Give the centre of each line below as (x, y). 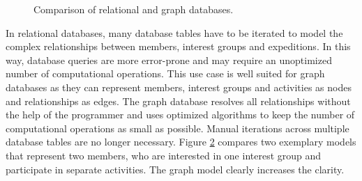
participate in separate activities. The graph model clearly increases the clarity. (175, 169)
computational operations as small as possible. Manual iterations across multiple (178, 128)
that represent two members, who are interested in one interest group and (164, 155)
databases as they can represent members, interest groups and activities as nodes (179, 87)
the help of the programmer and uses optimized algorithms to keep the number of (180, 115)
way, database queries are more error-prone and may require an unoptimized (169, 60)
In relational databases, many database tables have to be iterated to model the (174, 32)
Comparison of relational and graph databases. (134, 9)
